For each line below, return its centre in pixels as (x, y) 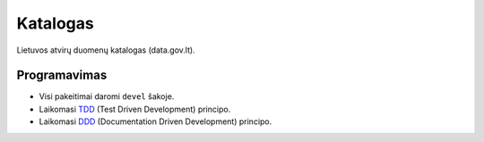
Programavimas (62, 75)
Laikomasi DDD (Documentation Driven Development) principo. (156, 121)
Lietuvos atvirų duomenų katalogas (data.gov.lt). (106, 50)
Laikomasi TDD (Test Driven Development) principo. (135, 109)
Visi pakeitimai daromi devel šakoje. (107, 96)
